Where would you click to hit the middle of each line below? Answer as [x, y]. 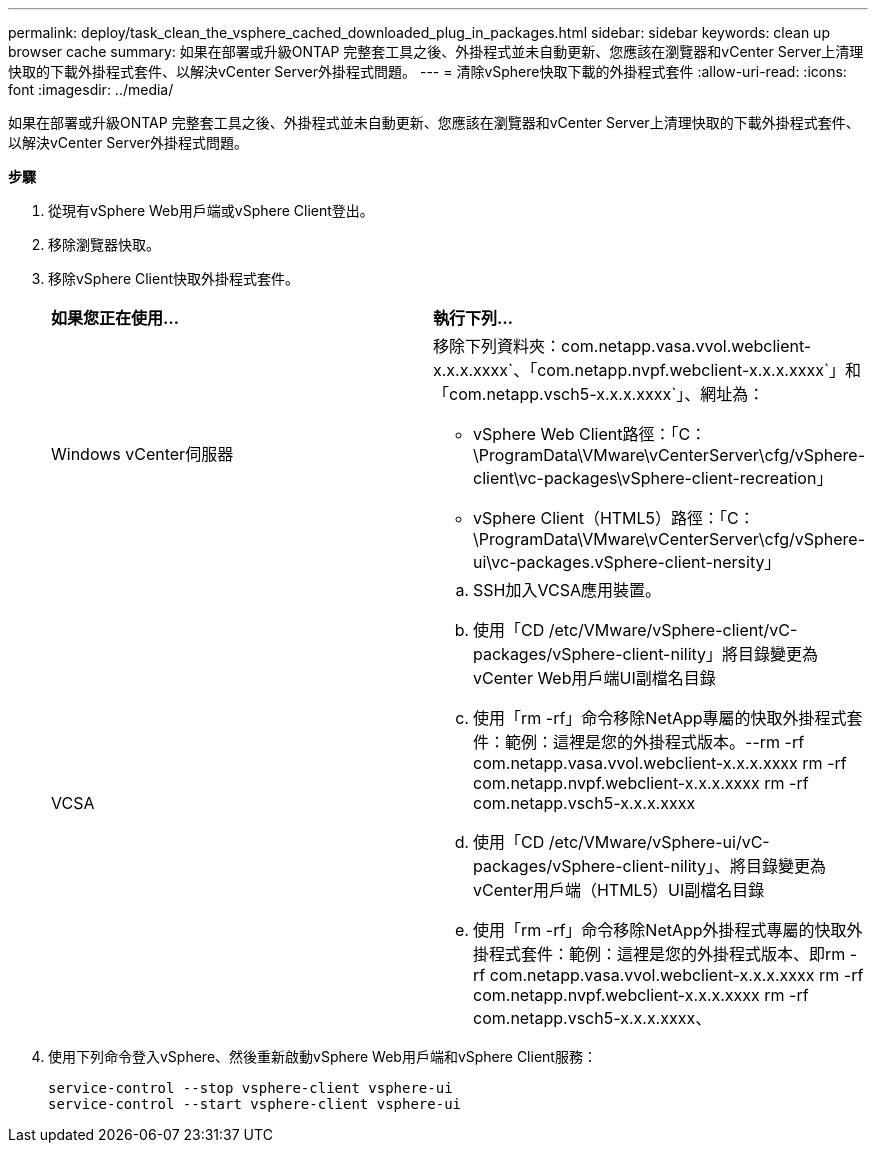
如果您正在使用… [115, 318]
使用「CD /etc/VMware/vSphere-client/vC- [635, 630]
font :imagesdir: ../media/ [91, 89]
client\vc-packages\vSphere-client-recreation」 [653, 478]
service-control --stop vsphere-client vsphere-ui [250, 1088]
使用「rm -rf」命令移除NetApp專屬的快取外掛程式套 [668, 718]
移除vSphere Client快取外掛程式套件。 [174, 278]
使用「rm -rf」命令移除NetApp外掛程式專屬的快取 [660, 930]
